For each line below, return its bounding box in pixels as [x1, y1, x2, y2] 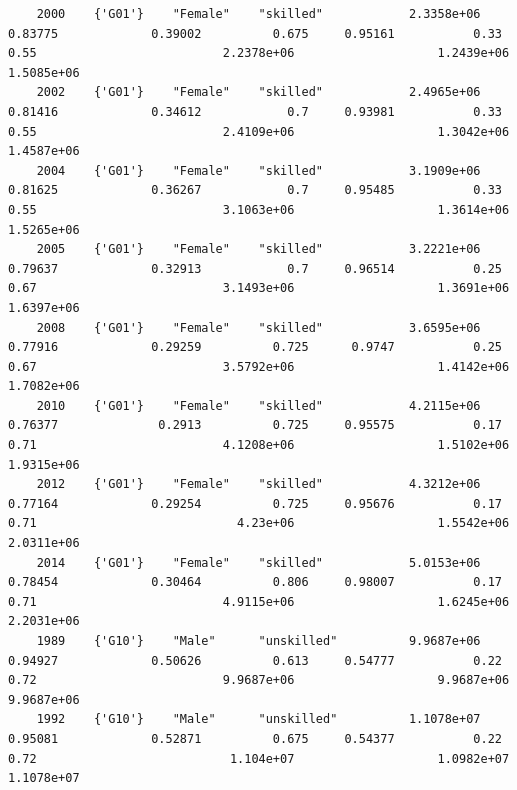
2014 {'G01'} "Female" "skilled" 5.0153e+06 [36, 555, 481, 570]
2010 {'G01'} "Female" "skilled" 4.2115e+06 [36, 398, 481, 413]
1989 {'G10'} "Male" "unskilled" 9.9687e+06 [36, 634, 481, 648]
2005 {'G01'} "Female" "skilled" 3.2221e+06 [36, 242, 481, 257]
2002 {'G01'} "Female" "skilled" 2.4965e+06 [36, 85, 481, 100]
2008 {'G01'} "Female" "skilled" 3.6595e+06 [36, 320, 481, 335]
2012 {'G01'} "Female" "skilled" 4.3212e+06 [36, 477, 481, 492]
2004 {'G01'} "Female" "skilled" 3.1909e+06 [36, 163, 481, 178]
